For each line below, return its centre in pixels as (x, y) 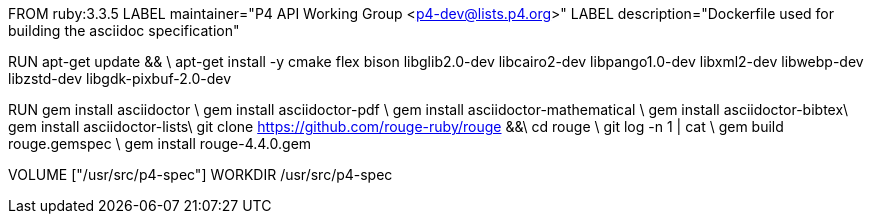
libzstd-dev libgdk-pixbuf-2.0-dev (120, 78)
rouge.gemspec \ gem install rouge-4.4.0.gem (160, 143)
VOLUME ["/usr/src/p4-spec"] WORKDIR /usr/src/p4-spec (200, 174)
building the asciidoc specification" (124, 30)
